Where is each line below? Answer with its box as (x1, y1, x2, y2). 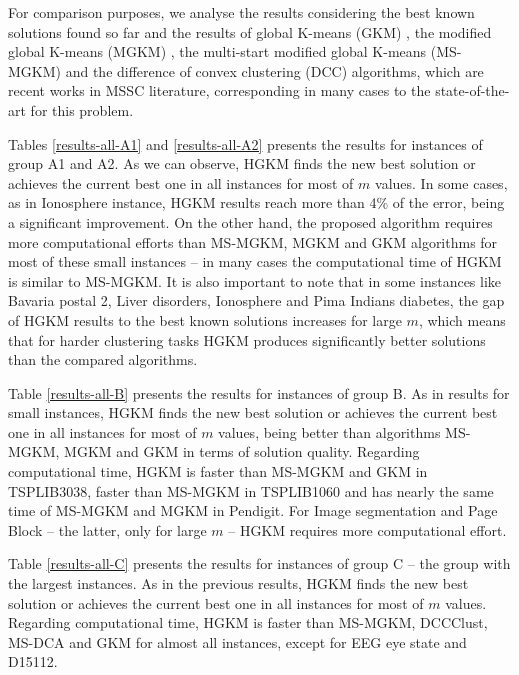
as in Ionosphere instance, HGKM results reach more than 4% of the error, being (8, 192, 505, 213)
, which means (418, 309, 506, 330)
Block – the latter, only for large (8, 519, 207, 540)
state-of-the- (435, 80, 510, 101)
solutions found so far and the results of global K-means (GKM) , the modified (8, 21, 492, 42)
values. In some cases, (375, 172, 508, 193)
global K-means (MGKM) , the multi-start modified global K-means (8, 41, 427, 62)
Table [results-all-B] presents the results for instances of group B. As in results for (8, 382, 510, 403)
